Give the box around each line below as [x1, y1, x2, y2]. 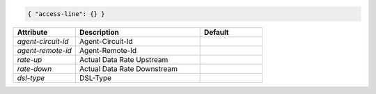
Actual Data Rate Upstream [79, 54, 169, 64]
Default [203, 27, 229, 37]
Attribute [17, 27, 48, 37]
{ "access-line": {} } [27, 10, 105, 17]
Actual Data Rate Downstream [79, 63, 178, 73]
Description [79, 27, 120, 37]
